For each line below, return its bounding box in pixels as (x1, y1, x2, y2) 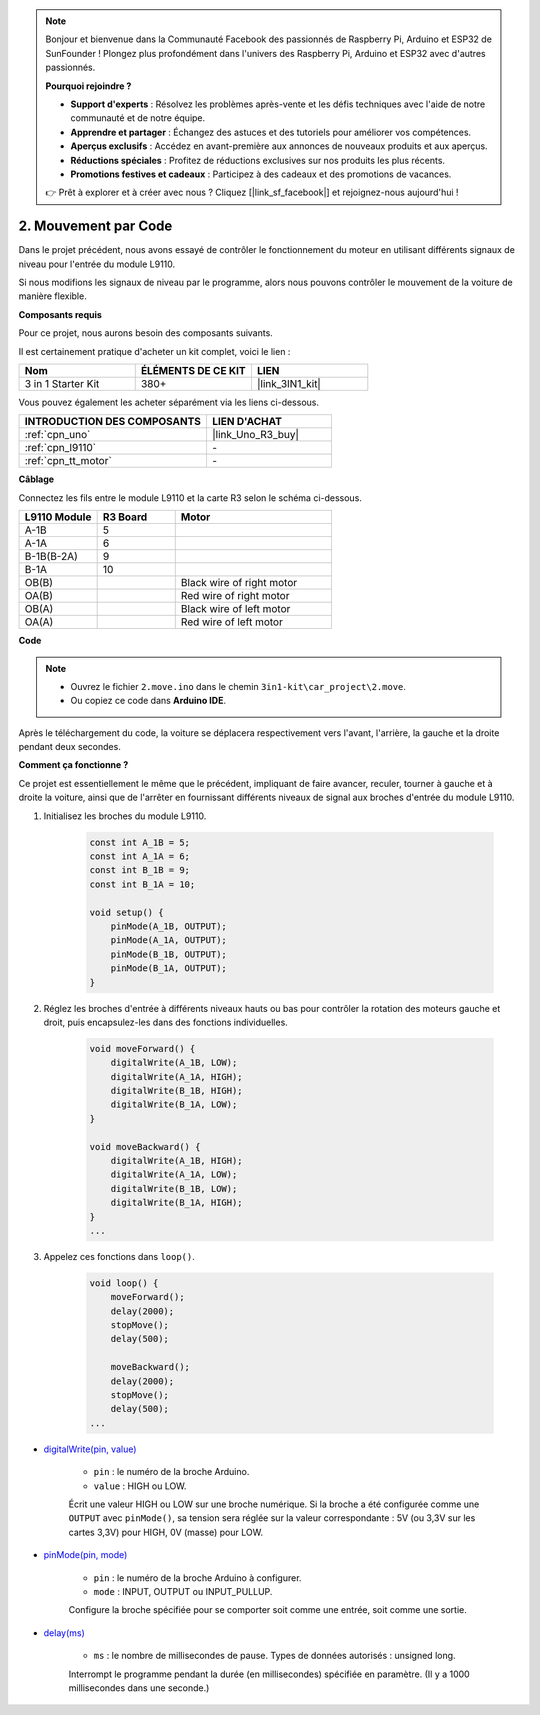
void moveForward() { (89, 1043, 196, 1054)
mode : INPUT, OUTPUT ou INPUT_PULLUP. (93, 1585, 273, 1597)
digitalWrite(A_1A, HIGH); (110, 1071, 244, 1082)
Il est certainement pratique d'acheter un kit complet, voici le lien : (18, 345, 291, 357)
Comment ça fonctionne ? (18, 759, 129, 771)
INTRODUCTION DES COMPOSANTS (24, 415, 202, 429)
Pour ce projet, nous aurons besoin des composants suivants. (18, 327, 274, 339)
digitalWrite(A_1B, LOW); (110, 1057, 238, 1069)
